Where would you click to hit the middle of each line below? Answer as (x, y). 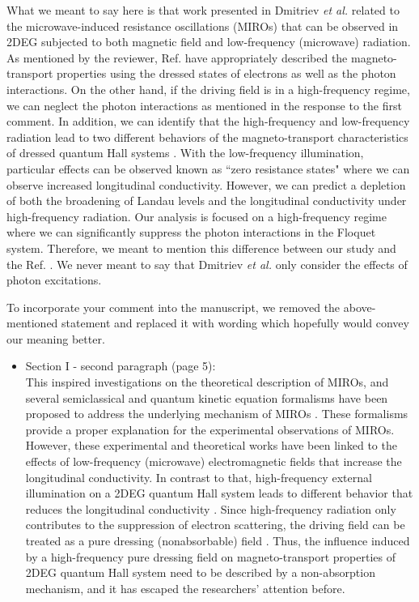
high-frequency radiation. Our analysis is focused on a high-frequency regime (197, 216)
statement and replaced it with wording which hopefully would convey (235, 323)
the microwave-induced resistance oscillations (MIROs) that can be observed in (203, 26)
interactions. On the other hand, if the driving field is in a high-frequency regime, (208, 89)
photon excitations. (54, 280)
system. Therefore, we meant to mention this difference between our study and (201, 248)
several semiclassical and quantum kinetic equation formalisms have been (207, 397)
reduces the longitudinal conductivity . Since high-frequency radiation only (211, 508)
